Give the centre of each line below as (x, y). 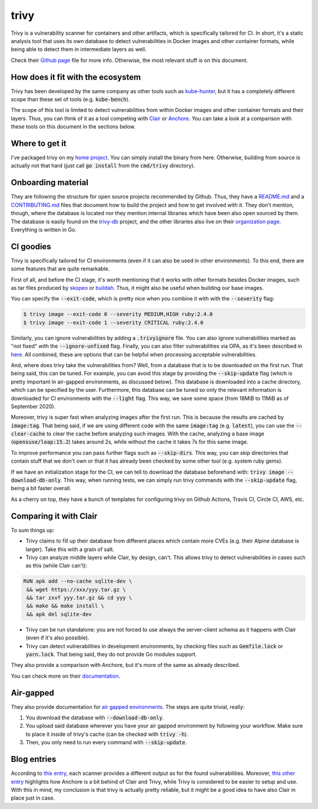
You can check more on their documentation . (66, 676)
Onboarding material (49, 183)
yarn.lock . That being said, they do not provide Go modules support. (111, 654)
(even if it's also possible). (57, 638)
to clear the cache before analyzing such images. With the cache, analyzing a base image (155, 434)
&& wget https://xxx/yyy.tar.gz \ (76, 590)
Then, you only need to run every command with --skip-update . (106, 742)
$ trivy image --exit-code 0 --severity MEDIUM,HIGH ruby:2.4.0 (118, 314)
